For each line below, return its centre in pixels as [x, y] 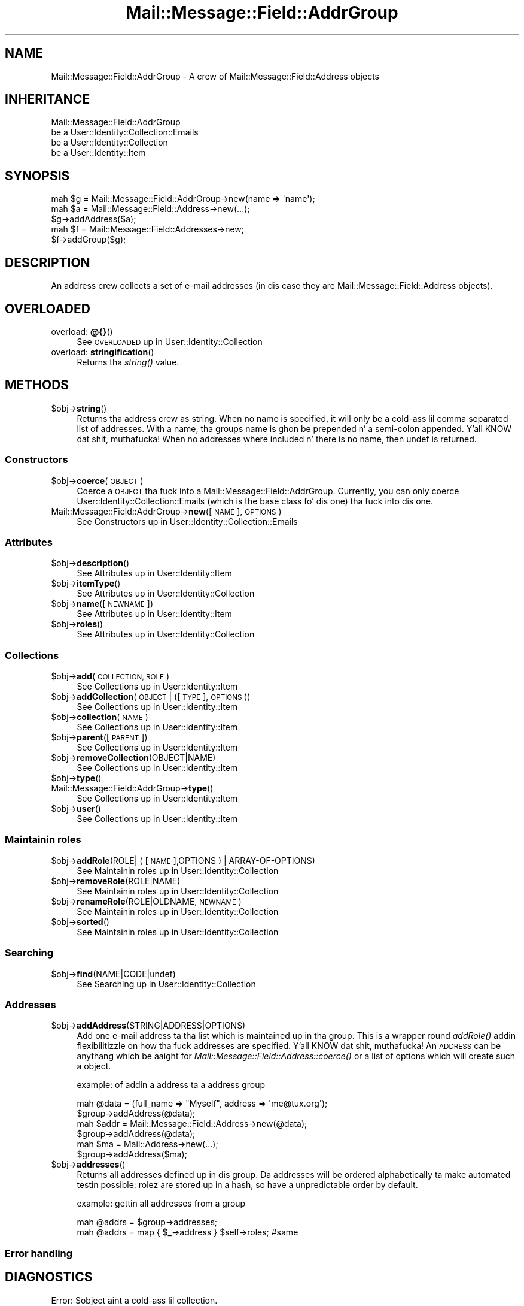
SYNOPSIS [37, 176]
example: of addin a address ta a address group [171, 1085]
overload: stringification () [103, 352]
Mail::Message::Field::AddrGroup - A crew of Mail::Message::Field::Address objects [215, 76]
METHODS [37, 385]
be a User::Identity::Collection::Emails [125, 132]
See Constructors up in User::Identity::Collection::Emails [187, 521]
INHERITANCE [48, 99]
